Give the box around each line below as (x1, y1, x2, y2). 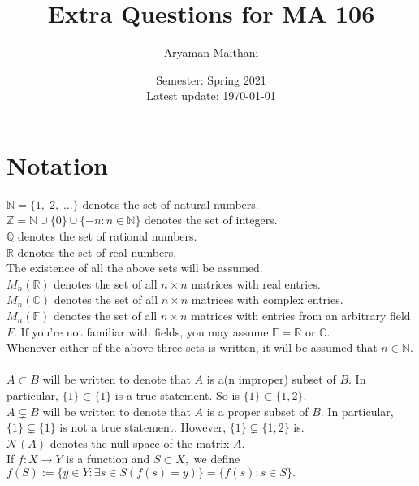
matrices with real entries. (191, 275, 321, 292)
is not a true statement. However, (59, 419, 227, 436)
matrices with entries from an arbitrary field (190, 307, 411, 323)
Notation (6, 148, 108, 181)
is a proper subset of (206, 402, 309, 419)
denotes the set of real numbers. (17, 243, 177, 260)
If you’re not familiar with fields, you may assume (20, 323, 269, 340)
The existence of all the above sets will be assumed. (6, 259, 263, 276)
